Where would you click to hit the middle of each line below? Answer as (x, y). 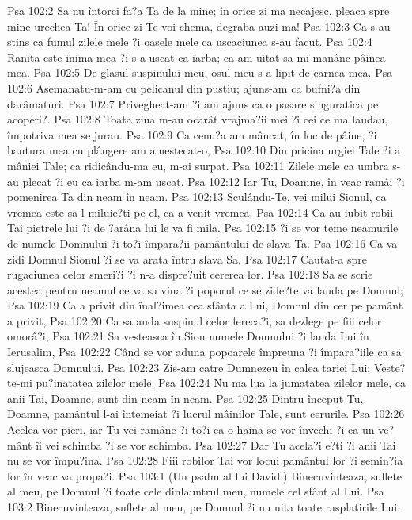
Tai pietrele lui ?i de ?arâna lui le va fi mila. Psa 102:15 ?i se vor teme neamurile (203, 228)
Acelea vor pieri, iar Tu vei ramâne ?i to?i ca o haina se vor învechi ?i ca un (191, 429)
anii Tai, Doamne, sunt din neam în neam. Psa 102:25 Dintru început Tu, (185, 398)
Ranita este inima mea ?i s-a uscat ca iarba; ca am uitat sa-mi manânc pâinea (197, 57)
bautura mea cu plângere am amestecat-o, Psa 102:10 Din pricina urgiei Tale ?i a (204, 150)
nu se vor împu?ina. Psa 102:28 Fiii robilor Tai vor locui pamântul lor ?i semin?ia (205, 460)
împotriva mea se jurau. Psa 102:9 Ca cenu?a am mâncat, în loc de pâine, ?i (192, 134)
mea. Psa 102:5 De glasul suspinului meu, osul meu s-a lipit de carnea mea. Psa (200, 72)
